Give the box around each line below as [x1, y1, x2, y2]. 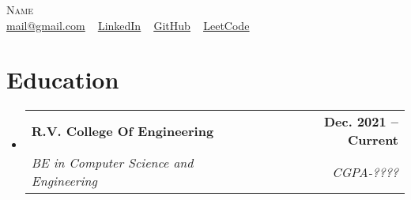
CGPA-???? [332, 162, 398, 181]
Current [348, 130, 398, 149]
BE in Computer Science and [31, 153, 194, 172]
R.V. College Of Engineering [31, 121, 214, 140]
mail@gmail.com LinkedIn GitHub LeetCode [6, 17, 250, 33]
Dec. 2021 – [323, 112, 398, 131]
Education [6, 63, 119, 96]
